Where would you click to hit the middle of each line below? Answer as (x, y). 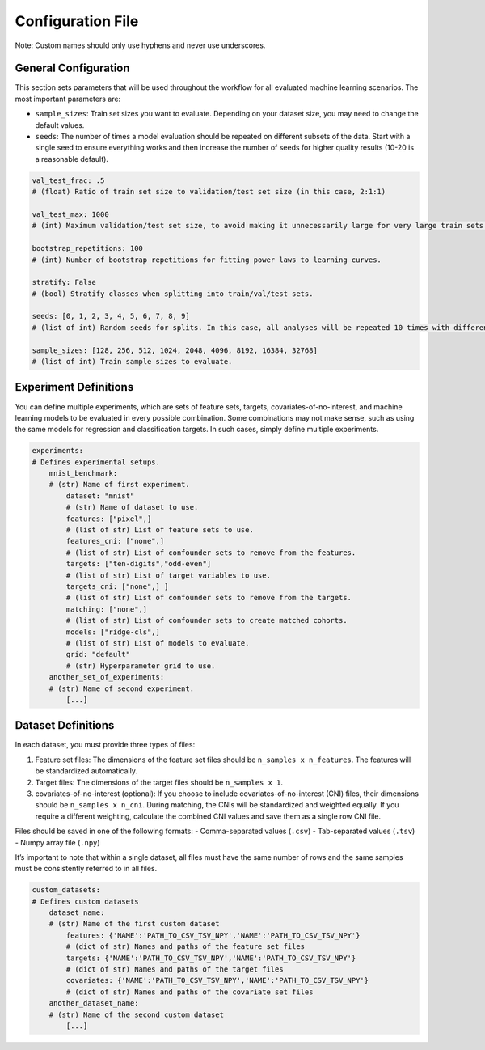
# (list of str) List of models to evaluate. (158, 643)
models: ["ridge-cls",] (113, 632)
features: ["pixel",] (109, 519)
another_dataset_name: (94, 1003)
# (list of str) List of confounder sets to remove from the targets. (209, 598)
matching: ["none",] (107, 609)
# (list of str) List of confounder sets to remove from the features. (211, 553)
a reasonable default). (72, 159)
